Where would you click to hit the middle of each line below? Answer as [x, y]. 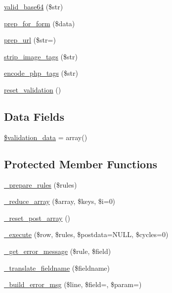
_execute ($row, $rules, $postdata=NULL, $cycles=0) [86, 234]
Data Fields [34, 116]
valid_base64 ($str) [34, 6]
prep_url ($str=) [30, 40]
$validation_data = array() [46, 137]
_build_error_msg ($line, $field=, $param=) [73, 284]
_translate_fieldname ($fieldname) [57, 268]
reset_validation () [33, 89]
